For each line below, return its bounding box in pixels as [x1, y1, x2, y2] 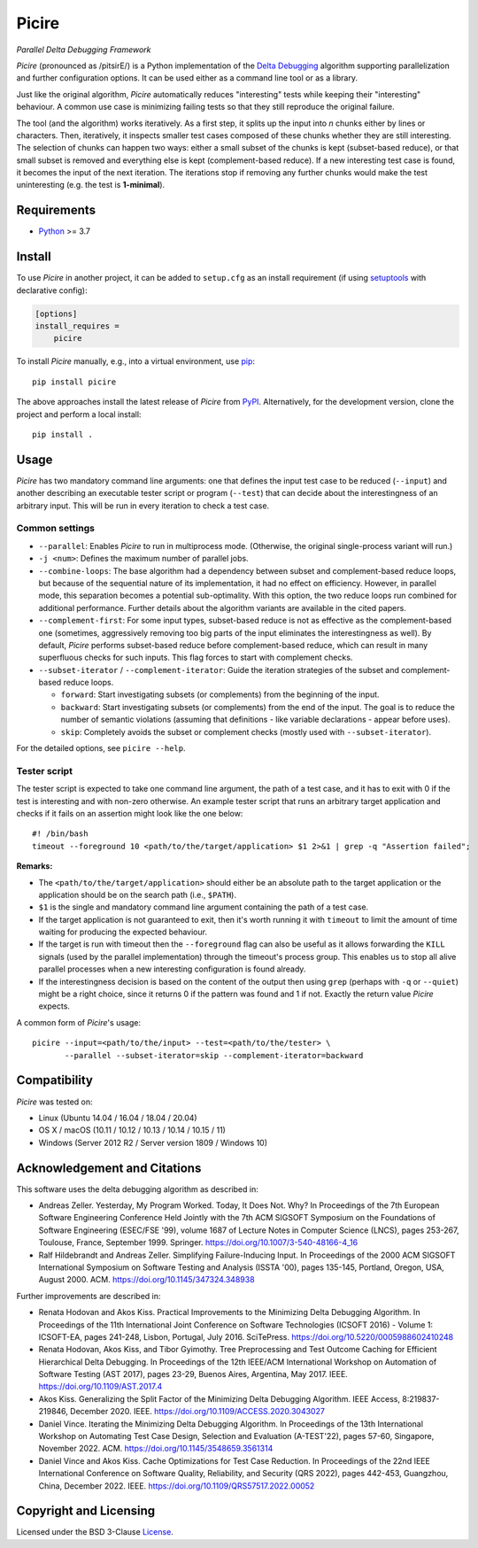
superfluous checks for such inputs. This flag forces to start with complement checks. [38, 652, 353, 663]
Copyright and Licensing [16, 1504, 156, 1519]
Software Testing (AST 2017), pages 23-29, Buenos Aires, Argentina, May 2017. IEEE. [38, 1369, 349, 1380]
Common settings [16, 522, 95, 535]
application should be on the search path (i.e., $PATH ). [38, 889, 236, 900]
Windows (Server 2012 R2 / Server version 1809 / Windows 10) [38, 1137, 268, 1148]
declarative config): [16, 284, 88, 296]
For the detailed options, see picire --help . [16, 743, 186, 754]
